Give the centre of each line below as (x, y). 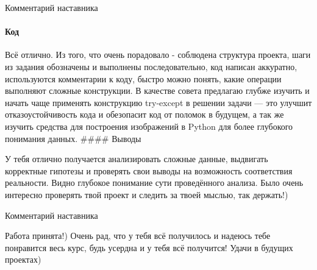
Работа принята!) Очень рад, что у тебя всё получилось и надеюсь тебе (138, 236)
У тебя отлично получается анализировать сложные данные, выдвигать (137, 159)
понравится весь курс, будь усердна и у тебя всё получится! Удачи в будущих (149, 247)
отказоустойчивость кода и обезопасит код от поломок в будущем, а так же (144, 114)
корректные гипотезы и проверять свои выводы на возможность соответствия (149, 170)
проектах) (23, 259)
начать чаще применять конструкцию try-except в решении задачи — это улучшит (158, 102)
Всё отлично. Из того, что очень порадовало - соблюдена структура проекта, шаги (158, 55)
